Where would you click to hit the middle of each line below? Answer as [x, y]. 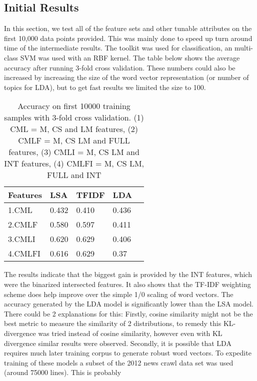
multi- [244, 48]
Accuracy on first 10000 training [74, 106]
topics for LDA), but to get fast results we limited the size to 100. [105, 87]
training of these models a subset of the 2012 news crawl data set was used [119, 362]
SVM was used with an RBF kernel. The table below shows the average [130, 57]
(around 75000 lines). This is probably [63, 372]
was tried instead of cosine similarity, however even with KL [130, 333]
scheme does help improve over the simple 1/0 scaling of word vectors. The [119, 294]
